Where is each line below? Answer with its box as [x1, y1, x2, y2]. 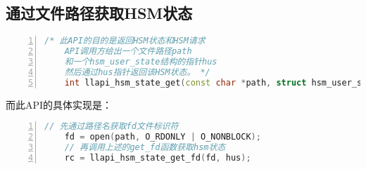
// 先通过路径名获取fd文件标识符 [44, 121, 179, 132]
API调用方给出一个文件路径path [64, 46, 192, 57]
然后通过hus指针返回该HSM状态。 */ [64, 67, 210, 77]
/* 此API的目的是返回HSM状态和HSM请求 [44, 36, 206, 46]
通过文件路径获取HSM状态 [6, 2, 193, 24]
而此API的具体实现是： [6, 97, 113, 111]
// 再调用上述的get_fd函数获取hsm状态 [64, 142, 226, 152]
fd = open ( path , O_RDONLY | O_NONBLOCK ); [64, 132, 261, 142]
